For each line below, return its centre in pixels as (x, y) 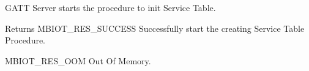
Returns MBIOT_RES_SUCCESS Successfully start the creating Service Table (155, 28)
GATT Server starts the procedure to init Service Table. (110, 7)
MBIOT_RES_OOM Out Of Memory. (78, 60)
